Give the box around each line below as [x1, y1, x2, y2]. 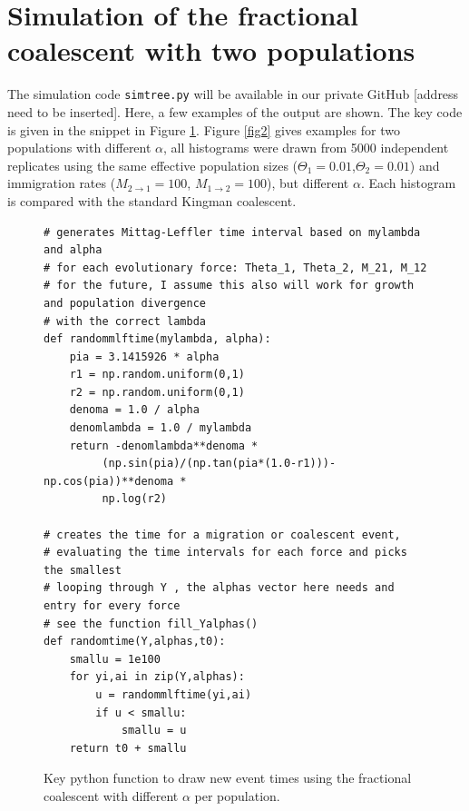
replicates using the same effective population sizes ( [7, 155, 298, 174]
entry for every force [44, 599, 181, 612]
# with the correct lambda [44, 314, 206, 328]
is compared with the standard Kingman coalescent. [7, 191, 297, 210]
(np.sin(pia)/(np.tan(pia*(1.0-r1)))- [102, 457, 337, 470]
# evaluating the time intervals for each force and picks [44, 546, 407, 559]
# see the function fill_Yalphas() [44, 617, 259, 630]
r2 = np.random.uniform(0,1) [69, 385, 245, 399]
